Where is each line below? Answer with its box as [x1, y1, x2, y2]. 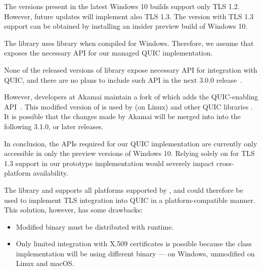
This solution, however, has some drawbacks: [4, 204, 143, 215]
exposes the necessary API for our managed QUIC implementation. [4, 47, 213, 58]
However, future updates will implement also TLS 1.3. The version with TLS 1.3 [4, 11, 254, 21]
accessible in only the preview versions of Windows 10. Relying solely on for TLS [4, 148, 255, 158]
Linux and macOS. [16, 258, 74, 268]
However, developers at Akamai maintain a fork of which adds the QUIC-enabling [4, 91, 258, 102]
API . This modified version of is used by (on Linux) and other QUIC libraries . [4, 101, 253, 112]
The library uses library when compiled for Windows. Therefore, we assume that [4, 37, 254, 48]
